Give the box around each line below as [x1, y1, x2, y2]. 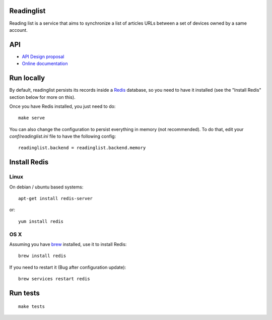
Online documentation [22, 60, 68, 67]
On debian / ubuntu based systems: [9, 184, 84, 190]
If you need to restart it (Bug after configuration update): [9, 264, 126, 270]
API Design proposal [22, 53, 64, 59]
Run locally [9, 74, 45, 83]
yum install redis [18, 218, 64, 224]
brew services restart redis [18, 276, 90, 282]
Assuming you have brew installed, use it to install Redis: [9, 241, 127, 247]
